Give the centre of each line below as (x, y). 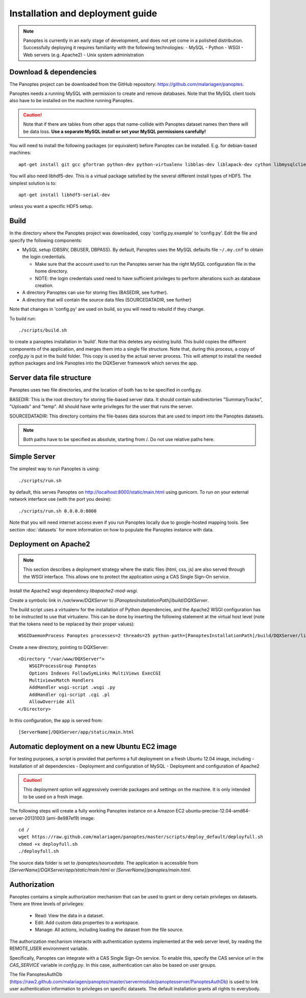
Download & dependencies (53, 72)
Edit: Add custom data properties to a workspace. (87, 923)
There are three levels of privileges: (47, 904)
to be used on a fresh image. (53, 797)
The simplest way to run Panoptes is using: (55, 469)
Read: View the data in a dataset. (70, 915)
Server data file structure (50, 378)
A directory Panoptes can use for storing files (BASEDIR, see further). (95, 293)
